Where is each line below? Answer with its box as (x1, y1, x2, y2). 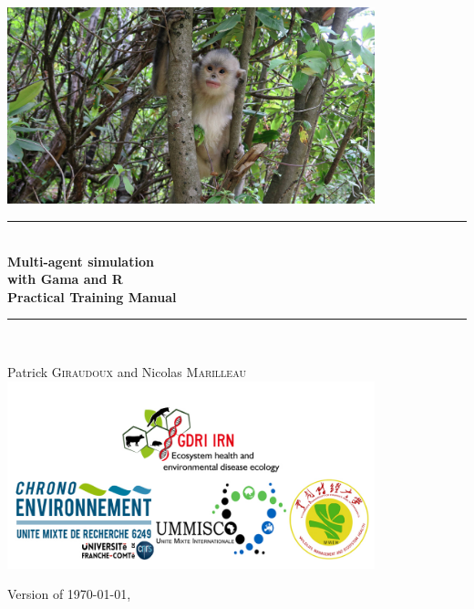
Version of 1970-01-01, (7, 584, 131, 604)
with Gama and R (7, 269, 123, 289)
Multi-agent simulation (7, 251, 154, 270)
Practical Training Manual (7, 287, 177, 306)
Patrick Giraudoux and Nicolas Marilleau (7, 362, 246, 381)
